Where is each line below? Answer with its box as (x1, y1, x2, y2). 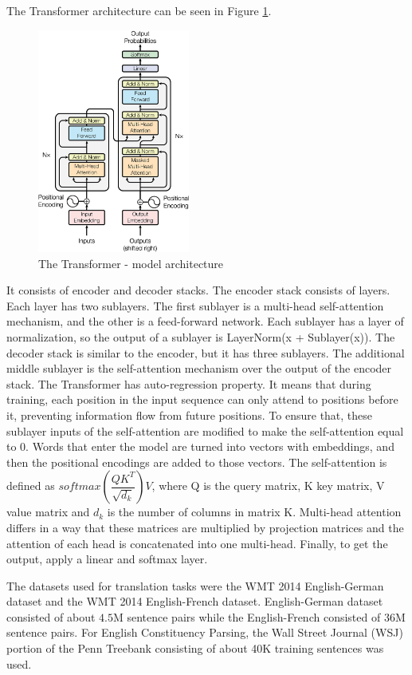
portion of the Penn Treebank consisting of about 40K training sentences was (6, 640, 384, 657)
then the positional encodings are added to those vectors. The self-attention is (6, 453, 387, 470)
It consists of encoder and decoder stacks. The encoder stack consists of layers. (6, 282, 390, 298)
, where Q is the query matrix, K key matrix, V (151, 477, 385, 494)
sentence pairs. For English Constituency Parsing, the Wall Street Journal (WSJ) (6, 624, 403, 641)
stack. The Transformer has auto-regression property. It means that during (6, 375, 371, 392)
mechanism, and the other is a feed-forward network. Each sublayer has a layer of (6, 313, 404, 330)
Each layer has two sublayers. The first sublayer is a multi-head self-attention (6, 297, 384, 314)
